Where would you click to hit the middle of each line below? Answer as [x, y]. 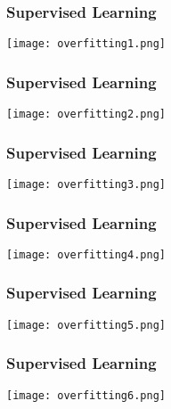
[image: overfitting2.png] [86, 115]
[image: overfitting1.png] [86, 44]
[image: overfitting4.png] [86, 254]
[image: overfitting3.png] [86, 184]
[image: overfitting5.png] [86, 325]
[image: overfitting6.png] [86, 395]
